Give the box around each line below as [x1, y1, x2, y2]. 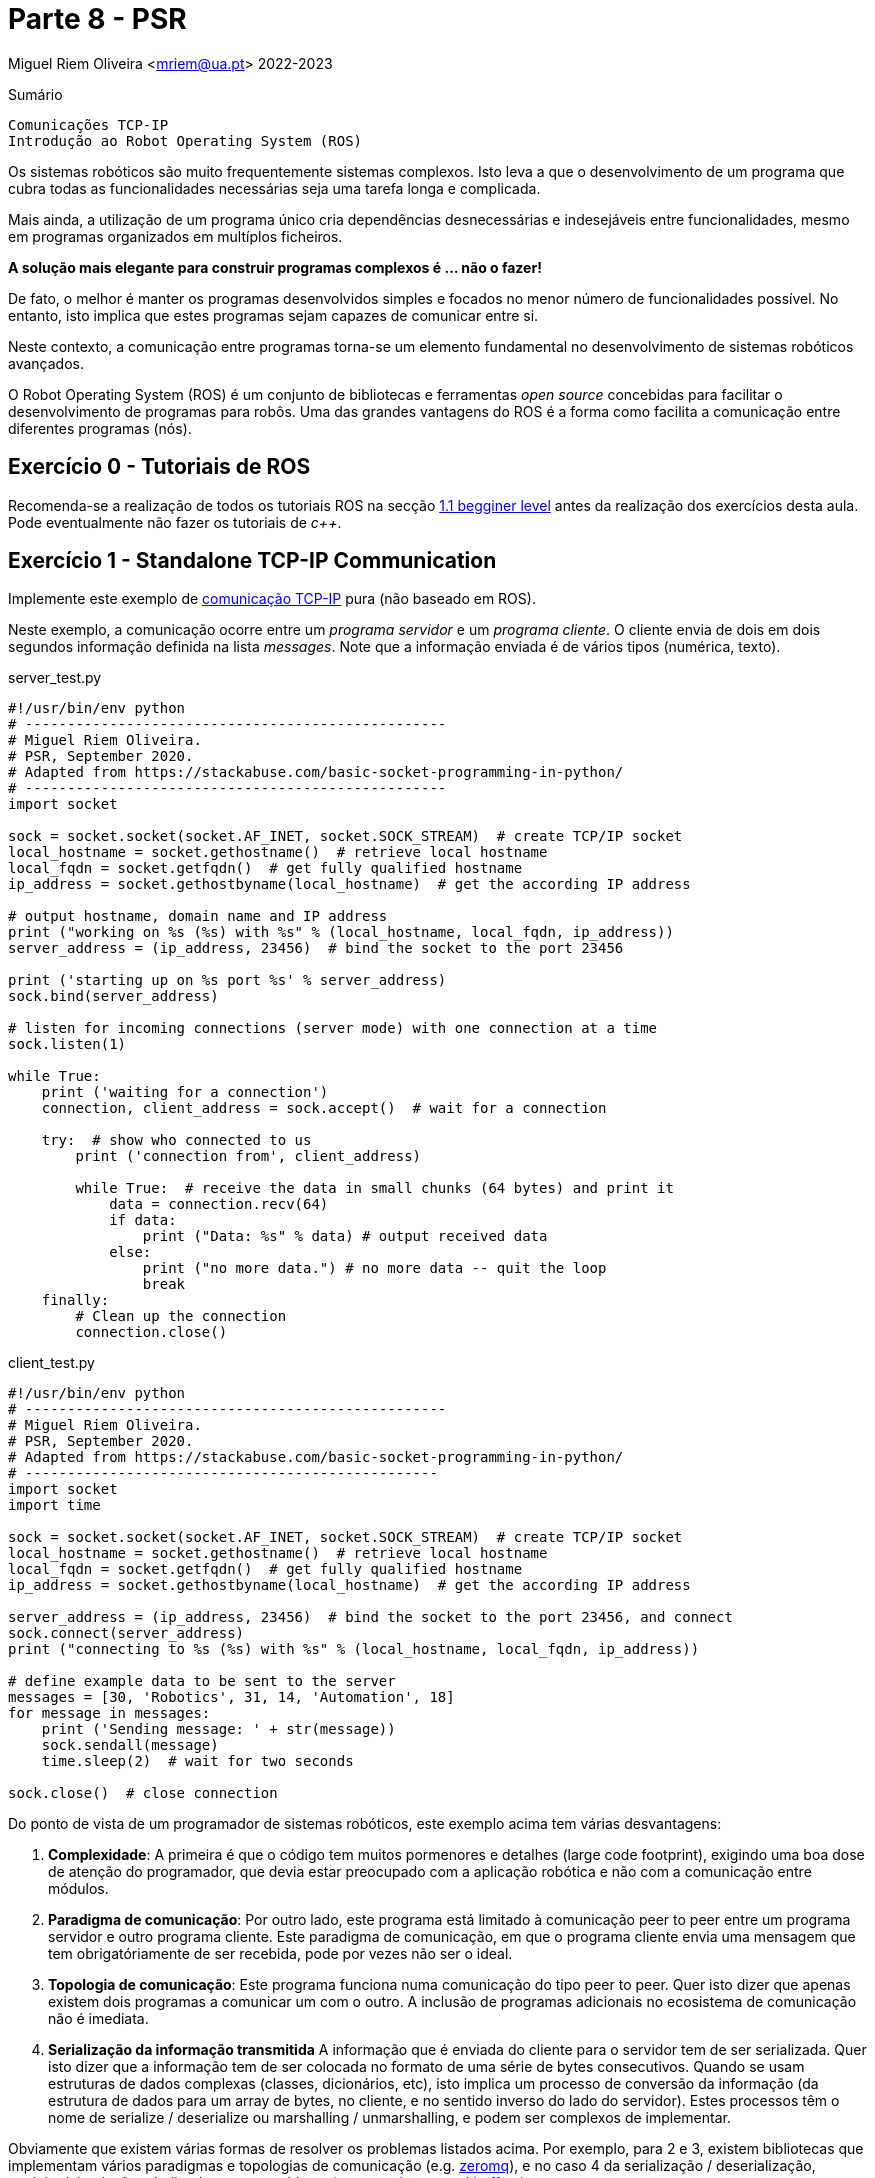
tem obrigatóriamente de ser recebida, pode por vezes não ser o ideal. [48, 1945, 513, 1963]
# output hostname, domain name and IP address [8, 908, 388, 925]
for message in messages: [8, 1705, 211, 1722]
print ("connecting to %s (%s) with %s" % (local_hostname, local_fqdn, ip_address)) [8, 1641, 700, 1658]
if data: [109, 1212, 177, 1229]
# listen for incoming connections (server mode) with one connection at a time [8, 1020, 658, 1037]
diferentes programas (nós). [8, 419, 192, 437]
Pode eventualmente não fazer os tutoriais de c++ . [8, 513, 342, 531]
